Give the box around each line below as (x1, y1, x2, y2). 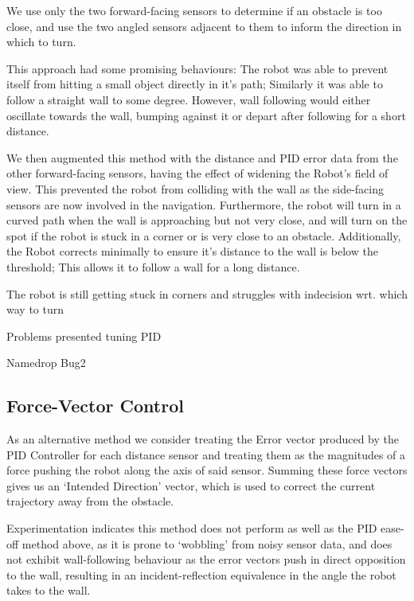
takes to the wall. (6, 582, 91, 599)
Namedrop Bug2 (6, 354, 86, 371)
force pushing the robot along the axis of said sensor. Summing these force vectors (6, 462, 408, 478)
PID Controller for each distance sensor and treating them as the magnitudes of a (6, 446, 406, 462)
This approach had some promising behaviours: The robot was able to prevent (6, 60, 389, 76)
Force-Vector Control (6, 393, 184, 418)
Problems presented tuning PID (6, 327, 162, 344)
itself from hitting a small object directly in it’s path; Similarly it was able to (6, 76, 383, 92)
